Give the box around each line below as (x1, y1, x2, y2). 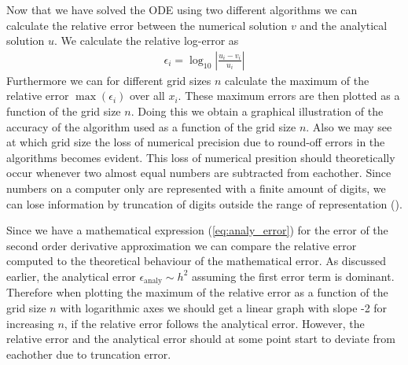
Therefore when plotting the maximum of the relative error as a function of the (6, 284, 388, 300)
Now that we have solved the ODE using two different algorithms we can (6, 2, 358, 17)
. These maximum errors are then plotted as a (178, 87, 400, 104)
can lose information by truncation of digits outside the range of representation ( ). (6, 195, 402, 212)
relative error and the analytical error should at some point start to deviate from (6, 330, 395, 347)
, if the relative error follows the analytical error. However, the (64, 315, 365, 331)
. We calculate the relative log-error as (54, 32, 239, 49)
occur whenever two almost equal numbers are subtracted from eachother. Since (6, 164, 391, 181)
